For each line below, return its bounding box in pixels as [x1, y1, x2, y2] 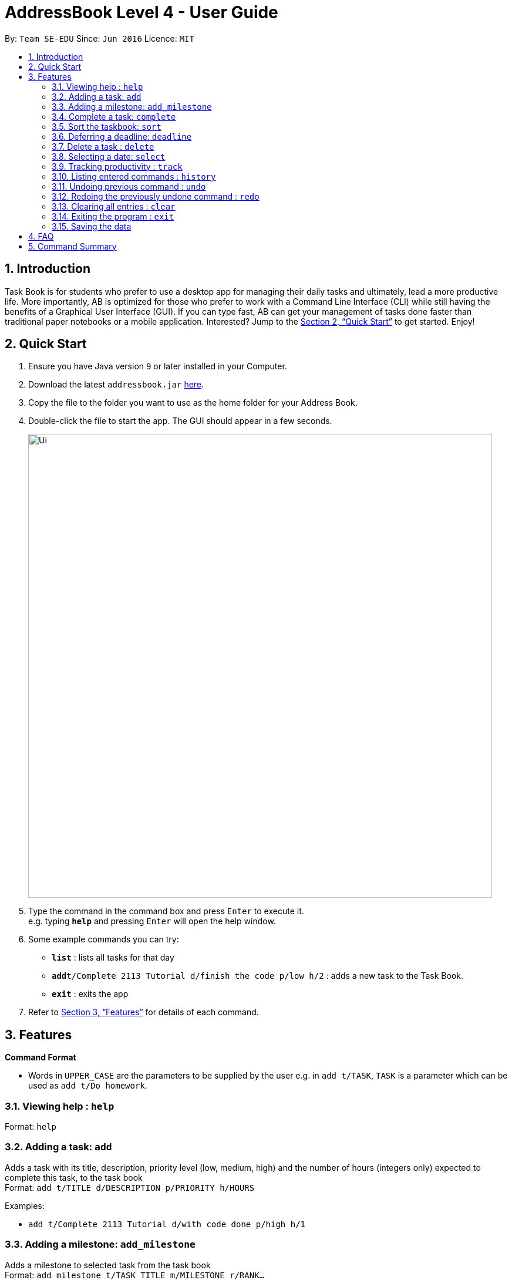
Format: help [5, 1121, 56, 1132]
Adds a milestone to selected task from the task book [5, 1259, 211, 1270]
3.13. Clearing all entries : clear [52, 201, 176, 211]
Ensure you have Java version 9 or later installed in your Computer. [28, 361, 287, 372]
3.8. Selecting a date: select [52, 151, 166, 161]
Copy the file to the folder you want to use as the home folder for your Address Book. [28, 398, 358, 408]
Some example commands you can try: [28, 934, 179, 945]
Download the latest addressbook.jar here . [28, 379, 204, 390]
